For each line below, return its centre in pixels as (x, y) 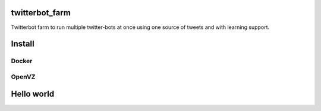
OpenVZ (23, 77)
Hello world (33, 94)
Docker (22, 61)
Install (23, 44)
